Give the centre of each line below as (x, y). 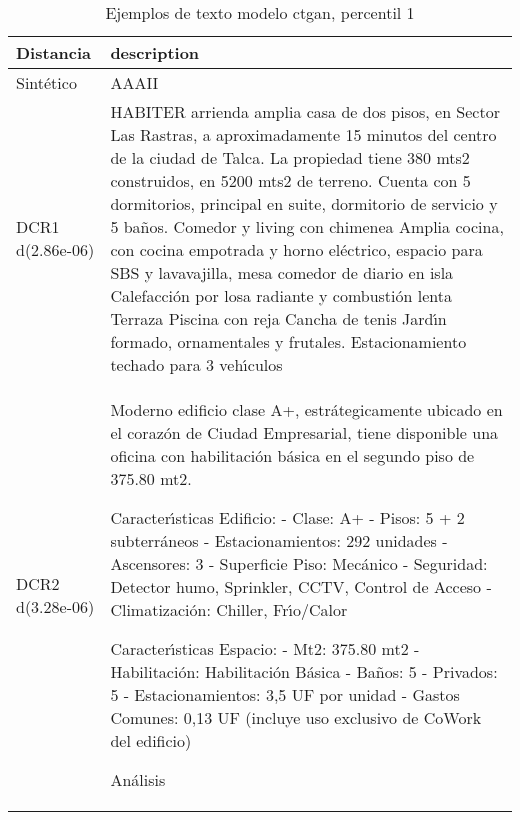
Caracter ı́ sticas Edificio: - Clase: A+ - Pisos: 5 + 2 (287, 517)
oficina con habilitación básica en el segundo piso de (292, 455)
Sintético (46, 82)
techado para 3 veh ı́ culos (196, 364)
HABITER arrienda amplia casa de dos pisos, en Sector (305, 111)
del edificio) (151, 740)
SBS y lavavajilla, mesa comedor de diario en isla (282, 272)
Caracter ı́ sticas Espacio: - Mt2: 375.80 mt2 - (265, 648)
